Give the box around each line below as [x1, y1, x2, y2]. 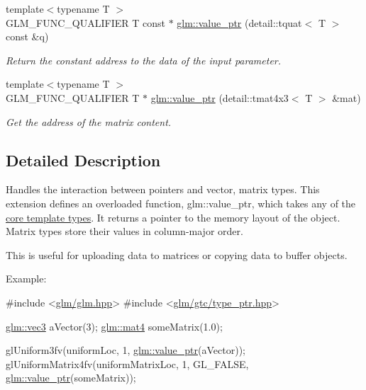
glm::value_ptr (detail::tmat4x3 [150, 90, 289, 105]
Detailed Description [6, 149, 161, 171]
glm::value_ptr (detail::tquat [177, 15, 302, 30]
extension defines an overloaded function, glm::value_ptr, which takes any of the [6, 195, 356, 210]
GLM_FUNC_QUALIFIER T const [6, 15, 165, 30]
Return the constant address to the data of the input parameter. [6, 52, 282, 67]
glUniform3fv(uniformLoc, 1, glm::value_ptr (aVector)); [6, 343, 245, 357]
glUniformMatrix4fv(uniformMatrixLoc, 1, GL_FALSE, [6, 356, 249, 371]
